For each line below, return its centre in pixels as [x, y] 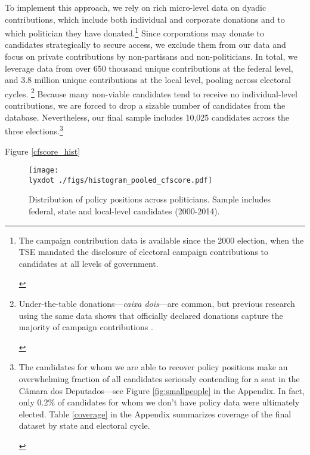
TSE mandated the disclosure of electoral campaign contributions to [144, 252]
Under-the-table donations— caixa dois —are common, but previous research [157, 303]
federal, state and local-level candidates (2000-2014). [124, 211]
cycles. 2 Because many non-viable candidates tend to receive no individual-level [151, 93]
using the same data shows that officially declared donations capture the [151, 315]
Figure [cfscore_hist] [43, 151]
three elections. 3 [34, 130]
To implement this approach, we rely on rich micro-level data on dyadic [136, 7]
